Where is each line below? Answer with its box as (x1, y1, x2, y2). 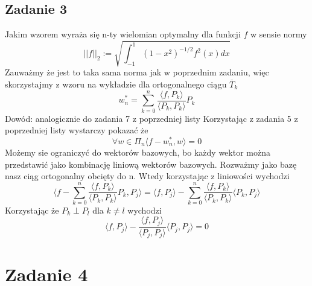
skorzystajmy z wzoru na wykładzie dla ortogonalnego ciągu (5, 77, 227, 90)
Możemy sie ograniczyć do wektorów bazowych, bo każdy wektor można (5, 145, 270, 158)
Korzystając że (5, 203, 59, 216)
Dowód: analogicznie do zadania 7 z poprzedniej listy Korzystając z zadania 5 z (5, 112, 298, 124)
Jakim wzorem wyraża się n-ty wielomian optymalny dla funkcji (5, 28, 241, 40)
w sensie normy (250, 28, 307, 40)
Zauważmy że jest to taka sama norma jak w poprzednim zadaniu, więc (5, 66, 269, 78)
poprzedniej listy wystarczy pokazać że (5, 124, 148, 136)
